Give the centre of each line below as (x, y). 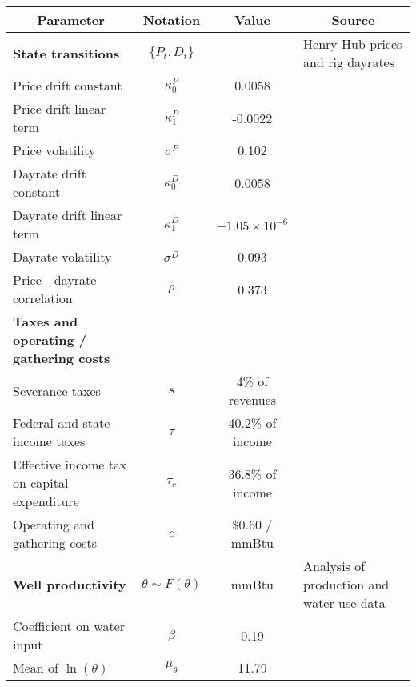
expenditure (46, 501)
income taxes (49, 441)
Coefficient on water (69, 626)
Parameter (71, 20)
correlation (43, 298)
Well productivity (70, 584)
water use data (344, 603)
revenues (252, 399)
